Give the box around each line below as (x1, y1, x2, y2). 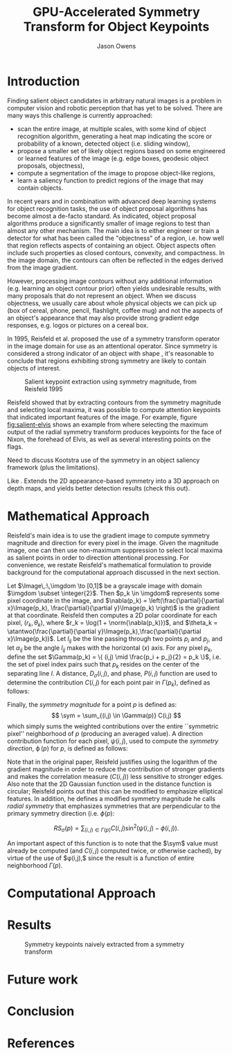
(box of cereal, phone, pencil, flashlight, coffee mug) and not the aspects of (7, 306, 223, 314)
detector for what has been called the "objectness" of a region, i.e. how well (7, 234, 224, 242)
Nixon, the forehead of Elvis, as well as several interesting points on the (7, 435, 211, 443)
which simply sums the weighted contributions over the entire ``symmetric (7, 722, 219, 730)
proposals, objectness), (17, 161, 85, 170)
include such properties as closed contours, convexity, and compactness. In (7, 248, 225, 257)
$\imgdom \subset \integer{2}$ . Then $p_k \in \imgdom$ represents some (7, 589, 220, 597)
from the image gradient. (7, 263, 78, 271)
